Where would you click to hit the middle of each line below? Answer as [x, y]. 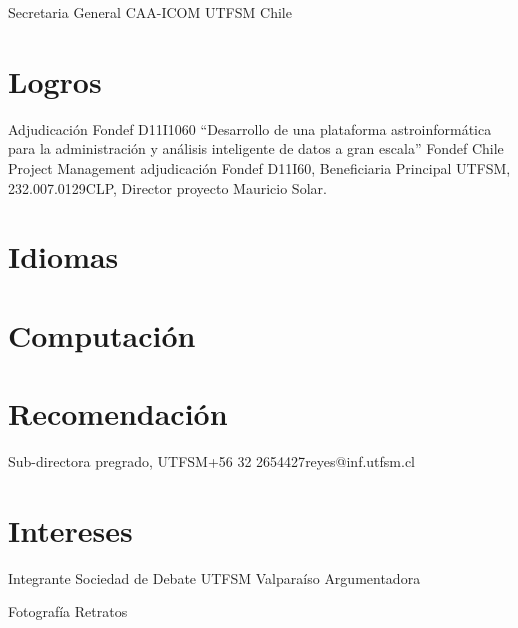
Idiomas [63, 256]
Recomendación [118, 413]
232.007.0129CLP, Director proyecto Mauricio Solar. [167, 187]
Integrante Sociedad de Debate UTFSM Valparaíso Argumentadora [214, 577]
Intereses [70, 529]
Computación [102, 334]
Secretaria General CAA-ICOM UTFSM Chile [150, 12]
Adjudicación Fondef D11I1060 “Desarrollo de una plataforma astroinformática [250, 128]
